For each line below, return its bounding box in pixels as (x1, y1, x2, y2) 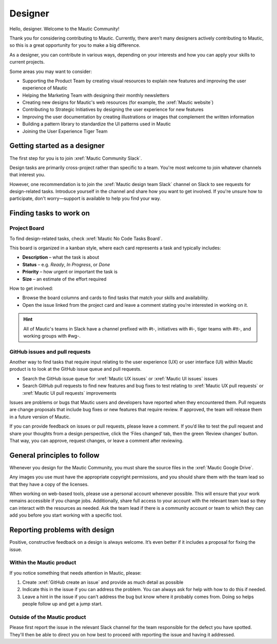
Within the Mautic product (9, 559, 76, 566)
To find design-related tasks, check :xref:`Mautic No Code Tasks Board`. (9, 235, 163, 242)
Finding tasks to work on (9, 209, 90, 218)
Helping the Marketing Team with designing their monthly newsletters (22, 92, 169, 98)
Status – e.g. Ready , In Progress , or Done (22, 261, 110, 267)
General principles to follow (9, 451, 100, 459)
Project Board (9, 225, 45, 232)
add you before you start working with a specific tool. (9, 512, 123, 519)
